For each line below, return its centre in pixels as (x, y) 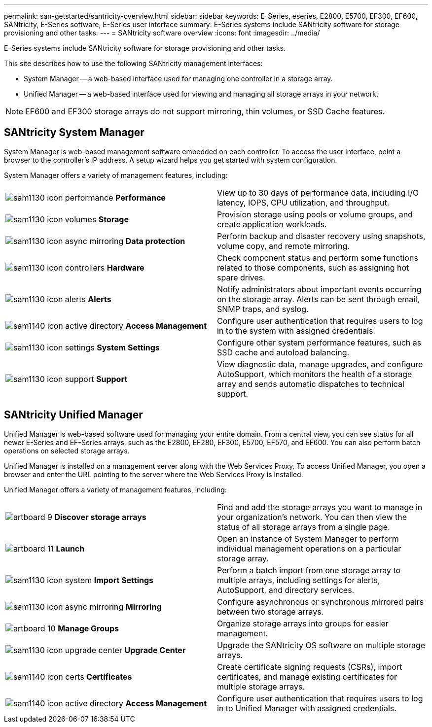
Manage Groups (89, 628)
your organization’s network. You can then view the (312, 517)
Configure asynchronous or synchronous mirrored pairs (321, 602)
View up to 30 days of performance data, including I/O (318, 192)
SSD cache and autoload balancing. (283, 352)
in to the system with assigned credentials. (296, 330)
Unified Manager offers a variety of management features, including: (115, 489)
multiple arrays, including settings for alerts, (299, 580)
